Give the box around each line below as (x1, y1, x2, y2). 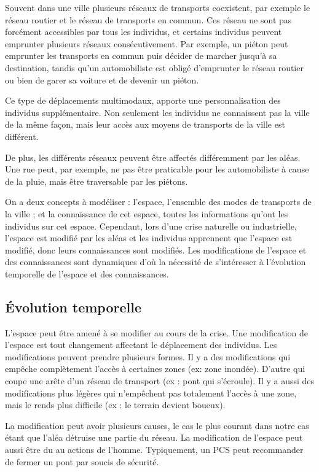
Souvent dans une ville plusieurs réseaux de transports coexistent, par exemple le (5, 1, 310, 14)
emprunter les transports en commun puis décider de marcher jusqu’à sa (5, 49, 277, 62)
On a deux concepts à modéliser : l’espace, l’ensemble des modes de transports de (5, 195, 312, 208)
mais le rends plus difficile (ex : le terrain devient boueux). (5, 398, 226, 411)
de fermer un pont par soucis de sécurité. (5, 455, 159, 468)
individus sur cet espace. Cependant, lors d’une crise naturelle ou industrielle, (5, 219, 297, 232)
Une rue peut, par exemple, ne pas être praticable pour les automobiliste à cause (5, 163, 309, 176)
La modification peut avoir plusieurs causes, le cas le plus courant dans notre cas (5, 419, 309, 431)
